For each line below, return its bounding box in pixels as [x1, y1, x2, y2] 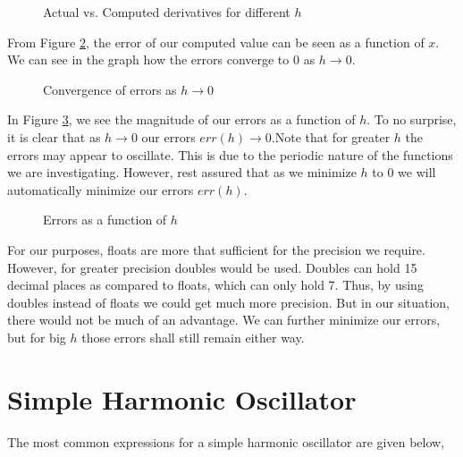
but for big [7, 327, 66, 346]
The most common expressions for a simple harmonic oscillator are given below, [7, 432, 445, 451]
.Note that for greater [271, 127, 391, 146]
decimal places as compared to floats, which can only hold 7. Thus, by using [7, 275, 424, 294]
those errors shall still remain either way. [81, 327, 305, 346]
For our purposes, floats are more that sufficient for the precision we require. [7, 240, 425, 258]
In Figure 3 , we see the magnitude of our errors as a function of [7, 110, 356, 129]
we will [398, 163, 436, 182]
